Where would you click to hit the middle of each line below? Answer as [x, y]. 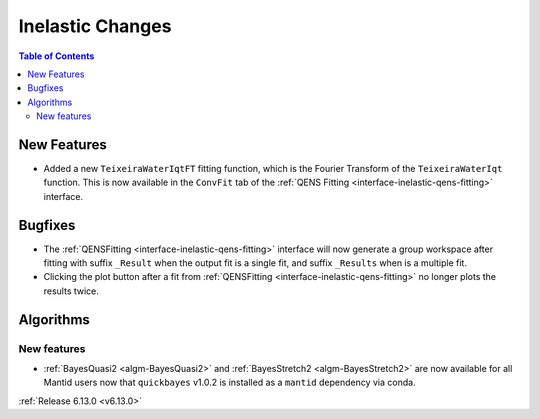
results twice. [71, 291]
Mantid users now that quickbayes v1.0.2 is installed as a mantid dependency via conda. [229, 382]
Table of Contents [56, 56]
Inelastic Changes [95, 26]
